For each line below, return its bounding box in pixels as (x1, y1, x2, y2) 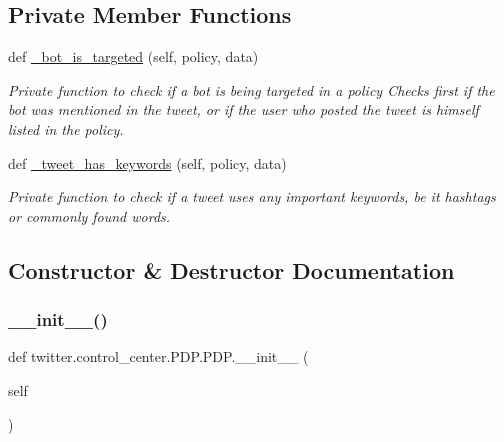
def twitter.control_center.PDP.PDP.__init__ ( (8, 346, 309, 367)
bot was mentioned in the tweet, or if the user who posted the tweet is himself (8, 99, 479, 120)
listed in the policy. (8, 118, 124, 139)
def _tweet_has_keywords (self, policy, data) (8, 152, 287, 173)
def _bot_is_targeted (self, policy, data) (8, 46, 259, 67)
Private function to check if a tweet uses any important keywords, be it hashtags (8, 186, 496, 207)
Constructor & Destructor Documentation (8, 254, 455, 285)
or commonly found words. (8, 205, 171, 226)
